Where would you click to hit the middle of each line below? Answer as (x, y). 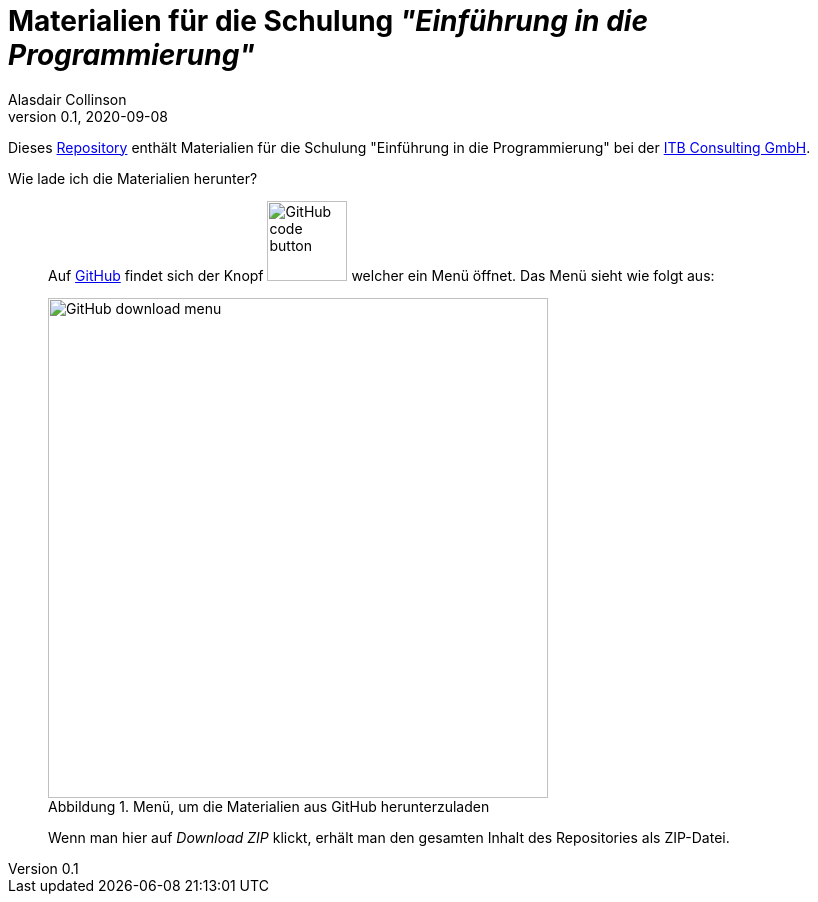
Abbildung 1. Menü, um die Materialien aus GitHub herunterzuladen (269, 806)
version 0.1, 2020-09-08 (88, 116)
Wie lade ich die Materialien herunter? (133, 178)
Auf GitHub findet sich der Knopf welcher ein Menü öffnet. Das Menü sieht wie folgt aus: (381, 275)
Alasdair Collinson (67, 99)
